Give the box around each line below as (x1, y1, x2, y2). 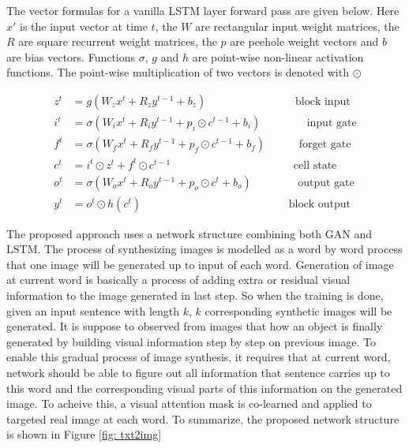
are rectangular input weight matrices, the (195, 17, 400, 34)
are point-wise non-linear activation (192, 48, 364, 65)
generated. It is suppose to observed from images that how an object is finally (6, 318, 383, 334)
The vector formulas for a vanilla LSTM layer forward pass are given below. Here (6, 2, 400, 18)
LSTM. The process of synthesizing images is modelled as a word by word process (6, 241, 403, 257)
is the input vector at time (20, 17, 148, 34)
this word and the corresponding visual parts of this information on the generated (6, 379, 403, 396)
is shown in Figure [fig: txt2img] (6, 426, 162, 442)
